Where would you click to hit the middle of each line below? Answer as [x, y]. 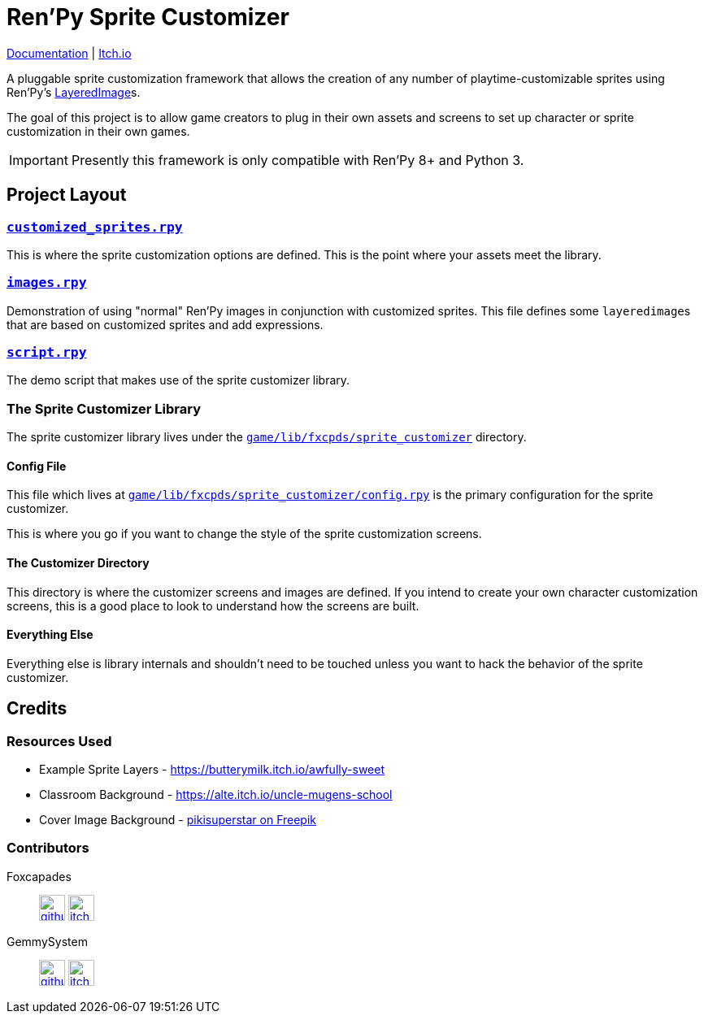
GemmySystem [47, 941]
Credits [37, 709]
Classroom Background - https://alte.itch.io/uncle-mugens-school [216, 795]
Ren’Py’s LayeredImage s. [74, 92]
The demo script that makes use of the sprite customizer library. [178, 380]
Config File [37, 466]
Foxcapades [39, 876]
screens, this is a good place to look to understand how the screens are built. [213, 605]
